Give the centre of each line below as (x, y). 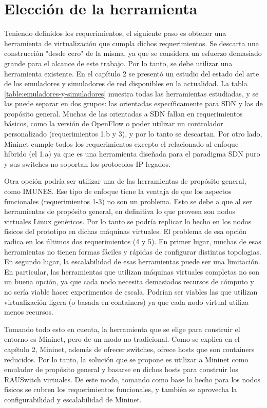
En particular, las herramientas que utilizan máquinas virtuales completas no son (132, 271)
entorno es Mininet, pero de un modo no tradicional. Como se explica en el (122, 339)
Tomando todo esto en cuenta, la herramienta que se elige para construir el (122, 329)
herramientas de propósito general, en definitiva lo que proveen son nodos (120, 211)
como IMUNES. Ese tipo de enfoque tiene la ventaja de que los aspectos (118, 191)
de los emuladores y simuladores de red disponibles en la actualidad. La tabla (126, 83)
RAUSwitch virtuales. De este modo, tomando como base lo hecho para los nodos (132, 379)
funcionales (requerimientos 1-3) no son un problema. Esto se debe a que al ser (128, 201)
